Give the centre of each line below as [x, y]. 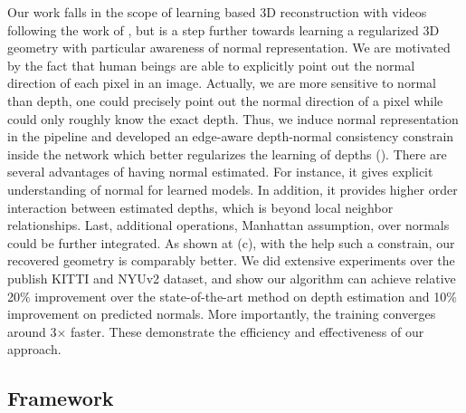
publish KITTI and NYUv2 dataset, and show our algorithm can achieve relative [232, 278]
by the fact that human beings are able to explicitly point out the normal [211, 65]
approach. [34, 349]
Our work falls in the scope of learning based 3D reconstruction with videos [217, 12]
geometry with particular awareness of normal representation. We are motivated [229, 48]
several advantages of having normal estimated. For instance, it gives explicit [220, 172]
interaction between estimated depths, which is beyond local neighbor [200, 207]
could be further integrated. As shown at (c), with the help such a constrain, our [231, 242]
